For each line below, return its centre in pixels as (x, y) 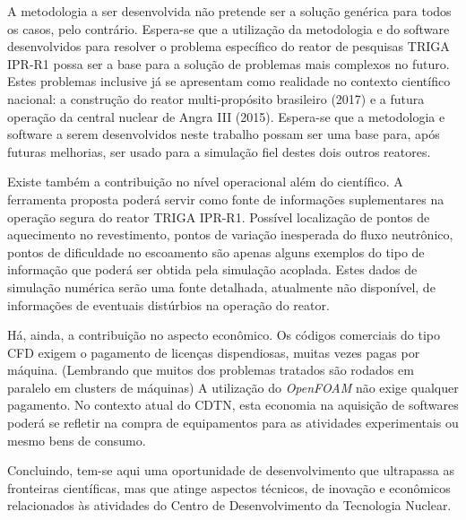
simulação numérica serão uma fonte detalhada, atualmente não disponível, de (221, 286)
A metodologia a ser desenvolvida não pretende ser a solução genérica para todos (229, 11)
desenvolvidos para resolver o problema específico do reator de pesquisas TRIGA (229, 46)
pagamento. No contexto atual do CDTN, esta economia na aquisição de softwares (233, 405)
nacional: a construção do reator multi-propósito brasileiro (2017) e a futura (216, 98)
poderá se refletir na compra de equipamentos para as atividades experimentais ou (233, 423)
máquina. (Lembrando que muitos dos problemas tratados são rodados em (211, 370)
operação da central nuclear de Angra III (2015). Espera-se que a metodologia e (226, 116)
